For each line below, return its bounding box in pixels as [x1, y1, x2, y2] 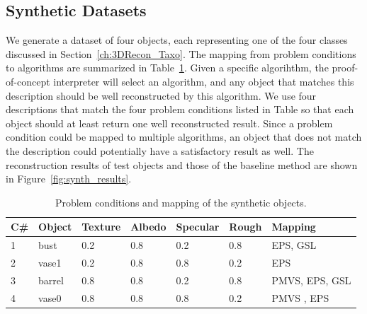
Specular [176, 219, 220, 234]
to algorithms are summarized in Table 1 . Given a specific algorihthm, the [6, 60, 329, 75]
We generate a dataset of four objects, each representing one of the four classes [6, 33, 348, 47]
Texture [81, 219, 121, 234]
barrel [38, 272, 64, 287]
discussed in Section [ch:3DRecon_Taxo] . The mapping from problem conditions [6, 46, 356, 61]
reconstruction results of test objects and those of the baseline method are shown [6, 157, 358, 172]
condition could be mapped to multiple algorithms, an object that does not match [6, 129, 362, 144]
